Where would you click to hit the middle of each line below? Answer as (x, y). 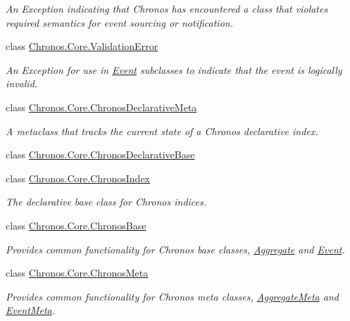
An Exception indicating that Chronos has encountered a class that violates (167, 8)
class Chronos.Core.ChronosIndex (78, 178)
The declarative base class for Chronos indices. (106, 202)
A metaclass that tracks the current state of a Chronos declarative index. (162, 131)
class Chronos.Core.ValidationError (82, 46)
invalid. (22, 83)
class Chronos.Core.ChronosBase (76, 225)
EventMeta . (31, 310)
